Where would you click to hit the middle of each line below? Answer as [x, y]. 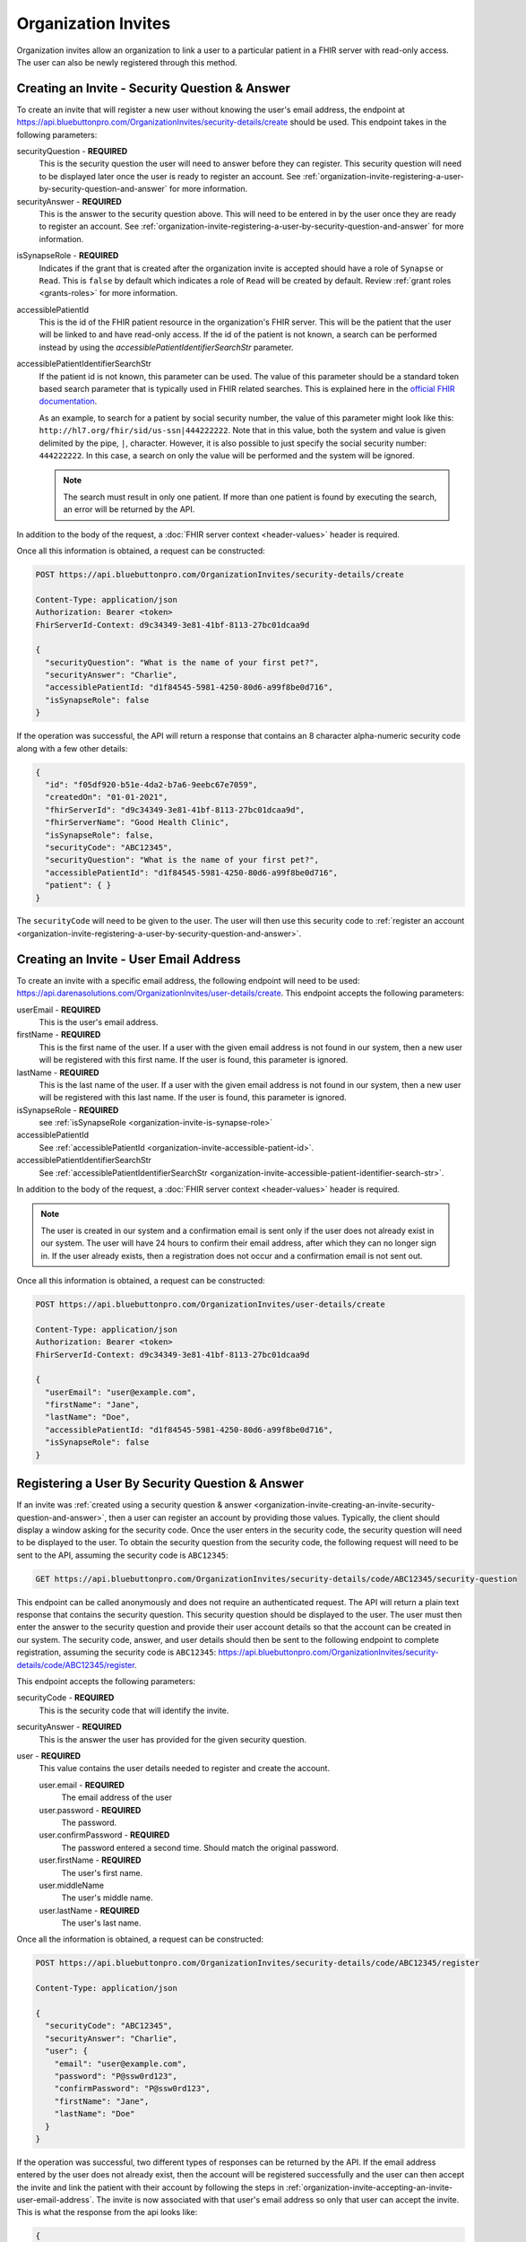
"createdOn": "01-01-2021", [107, 797]
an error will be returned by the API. [129, 509]
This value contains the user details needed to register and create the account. [185, 1768]
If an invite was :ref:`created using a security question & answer [134, 1505]
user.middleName [72, 1885]
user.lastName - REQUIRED [90, 1910]
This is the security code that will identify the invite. [134, 1710]
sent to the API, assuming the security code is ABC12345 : [122, 1555]
